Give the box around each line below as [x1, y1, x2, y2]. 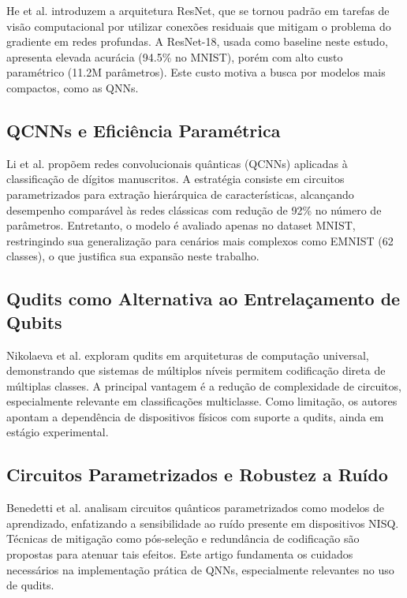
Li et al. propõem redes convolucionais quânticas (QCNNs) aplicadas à [6, 155, 348, 171]
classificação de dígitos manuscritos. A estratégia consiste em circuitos [6, 170, 345, 187]
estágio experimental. [6, 424, 109, 440]
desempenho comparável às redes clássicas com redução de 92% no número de [6, 201, 382, 218]
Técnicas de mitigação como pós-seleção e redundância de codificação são [6, 530, 360, 547]
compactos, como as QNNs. [6, 79, 139, 95]
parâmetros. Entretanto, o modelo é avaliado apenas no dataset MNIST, [6, 217, 356, 234]
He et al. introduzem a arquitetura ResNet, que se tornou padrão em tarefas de [6, 2, 390, 18]
